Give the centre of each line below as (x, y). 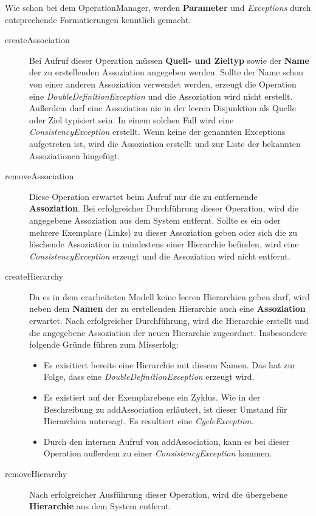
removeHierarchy (36, 473)
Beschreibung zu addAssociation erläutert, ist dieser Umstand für (165, 409)
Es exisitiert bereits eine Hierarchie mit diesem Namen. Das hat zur (170, 364)
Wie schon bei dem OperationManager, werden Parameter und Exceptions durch (158, 7)
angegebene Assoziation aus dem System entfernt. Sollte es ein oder (155, 220)
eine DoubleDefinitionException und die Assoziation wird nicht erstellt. (161, 96)
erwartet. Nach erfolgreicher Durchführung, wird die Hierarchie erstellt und (169, 321)
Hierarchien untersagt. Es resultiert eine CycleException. (149, 421)
